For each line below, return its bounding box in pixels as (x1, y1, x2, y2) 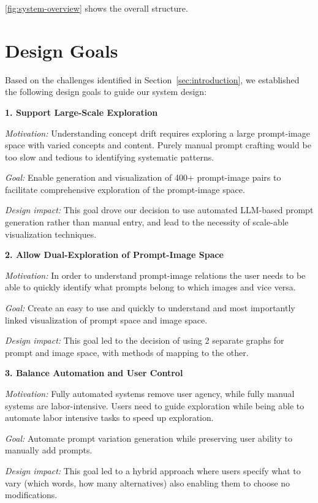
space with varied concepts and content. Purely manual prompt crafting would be (5, 138, 311, 151)
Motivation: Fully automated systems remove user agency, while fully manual (5, 387, 295, 399)
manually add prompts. (5, 444, 93, 456)
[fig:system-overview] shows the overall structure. (5, 2, 188, 14)
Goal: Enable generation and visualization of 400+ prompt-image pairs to (5, 171, 281, 184)
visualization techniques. (5, 227, 97, 240)
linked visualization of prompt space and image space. (5, 313, 208, 326)
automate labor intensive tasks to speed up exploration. (5, 411, 214, 424)
